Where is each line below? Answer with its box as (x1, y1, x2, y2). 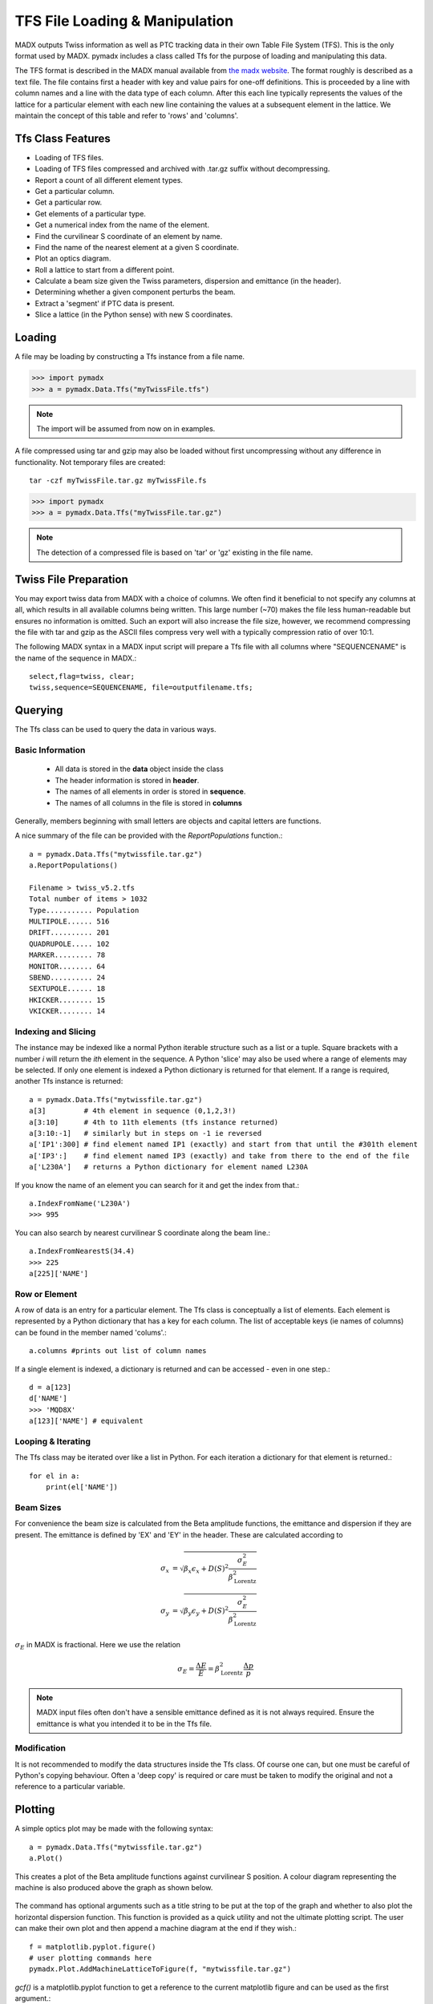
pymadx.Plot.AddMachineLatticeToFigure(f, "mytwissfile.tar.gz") (29, 1965, 292, 1974)
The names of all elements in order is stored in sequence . (55, 786, 246, 797)
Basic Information (14, 745, 86, 756)
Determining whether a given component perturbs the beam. (34, 287, 236, 297)
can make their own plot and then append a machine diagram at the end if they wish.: (14, 1924, 297, 1933)
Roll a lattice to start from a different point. (34, 265, 175, 274)
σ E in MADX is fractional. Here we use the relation (14, 1640, 180, 1651)
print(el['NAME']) (45, 1483, 119, 1492)
